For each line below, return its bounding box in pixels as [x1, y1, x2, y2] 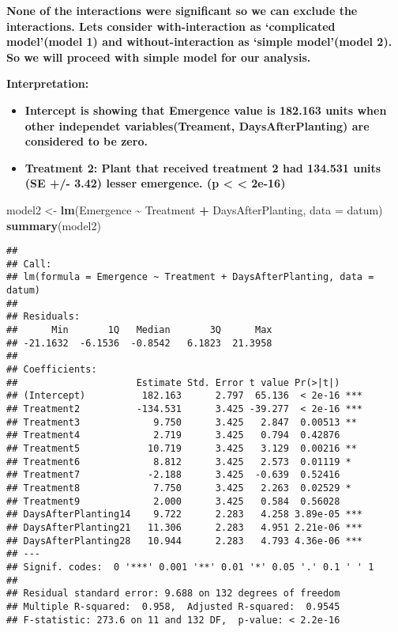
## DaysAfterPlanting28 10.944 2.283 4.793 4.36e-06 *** [6, 535, 363, 547]
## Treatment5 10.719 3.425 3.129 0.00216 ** [6, 442, 357, 454]
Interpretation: [6, 75, 89, 92]
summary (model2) [6, 217, 101, 233]
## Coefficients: [6, 364, 97, 376]
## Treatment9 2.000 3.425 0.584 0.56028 [6, 495, 340, 507]
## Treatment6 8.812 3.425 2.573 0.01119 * [6, 456, 351, 467]
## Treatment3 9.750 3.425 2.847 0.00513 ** [6, 416, 357, 428]
